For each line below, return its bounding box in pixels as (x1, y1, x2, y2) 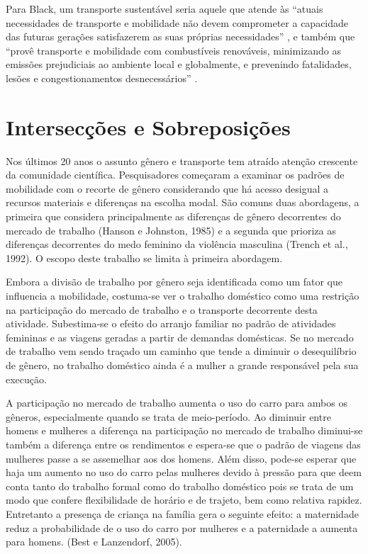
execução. (6, 371, 47, 386)
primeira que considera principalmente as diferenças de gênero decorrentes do (6, 209, 341, 224)
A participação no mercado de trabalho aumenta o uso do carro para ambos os (6, 395, 347, 410)
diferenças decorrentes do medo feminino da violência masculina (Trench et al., (6, 237, 348, 251)
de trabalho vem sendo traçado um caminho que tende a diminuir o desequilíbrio (6, 344, 357, 358)
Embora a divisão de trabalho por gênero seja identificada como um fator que (6, 274, 343, 289)
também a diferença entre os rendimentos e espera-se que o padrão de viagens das (6, 436, 361, 451)
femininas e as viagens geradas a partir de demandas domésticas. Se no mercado (6, 329, 354, 344)
